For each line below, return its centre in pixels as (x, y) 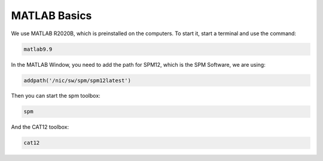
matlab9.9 (38, 49)
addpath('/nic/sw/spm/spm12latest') (77, 80)
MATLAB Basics (51, 16)
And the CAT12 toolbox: (40, 127)
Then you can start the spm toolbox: (56, 96)
